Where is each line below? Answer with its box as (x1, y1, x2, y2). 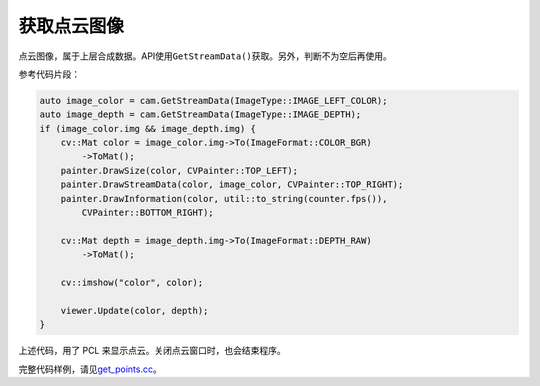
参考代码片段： (18, 68, 80, 80)
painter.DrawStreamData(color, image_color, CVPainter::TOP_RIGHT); (60, 179, 404, 190)
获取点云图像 (18, 15, 125, 37)
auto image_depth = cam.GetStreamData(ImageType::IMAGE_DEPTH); (39, 109, 362, 120)
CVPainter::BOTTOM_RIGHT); (81, 207, 214, 219)
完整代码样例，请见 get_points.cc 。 (18, 363, 162, 375)
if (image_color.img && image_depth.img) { (39, 123, 257, 134)
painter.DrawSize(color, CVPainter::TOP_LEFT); (60, 165, 299, 176)
